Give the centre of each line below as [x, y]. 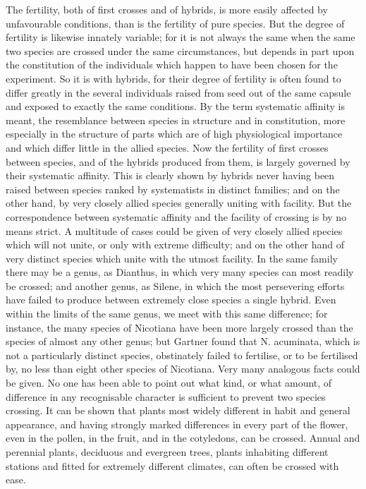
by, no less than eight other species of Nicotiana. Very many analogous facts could [183, 369]
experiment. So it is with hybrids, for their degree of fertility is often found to [173, 78]
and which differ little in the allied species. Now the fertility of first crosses [167, 147]
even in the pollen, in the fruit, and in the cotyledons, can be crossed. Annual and [183, 438]
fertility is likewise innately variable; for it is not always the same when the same [181, 37]
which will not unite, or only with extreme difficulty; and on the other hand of [175, 244]
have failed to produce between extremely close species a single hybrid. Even [171, 300]
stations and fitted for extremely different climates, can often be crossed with [172, 465]
